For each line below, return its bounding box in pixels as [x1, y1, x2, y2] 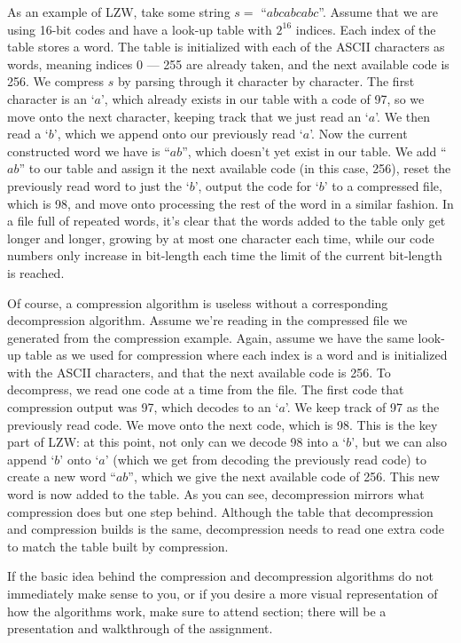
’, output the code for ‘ [194, 176, 319, 194]
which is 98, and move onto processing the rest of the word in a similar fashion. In [7, 194, 454, 212]
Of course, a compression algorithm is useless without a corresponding [7, 293, 388, 312]
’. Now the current [309, 124, 408, 143]
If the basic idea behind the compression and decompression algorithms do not [7, 567, 434, 585]
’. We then [375, 107, 430, 125]
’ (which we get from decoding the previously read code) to [105, 449, 426, 468]
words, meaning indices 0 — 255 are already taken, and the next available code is [7, 54, 449, 73]
